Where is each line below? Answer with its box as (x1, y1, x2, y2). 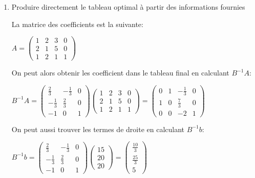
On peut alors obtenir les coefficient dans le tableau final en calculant (11, 67, 229, 78)
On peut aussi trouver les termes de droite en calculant (11, 123, 185, 134)
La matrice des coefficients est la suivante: (11, 18, 143, 29)
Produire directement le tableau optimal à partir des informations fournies (11, 2, 245, 12)
